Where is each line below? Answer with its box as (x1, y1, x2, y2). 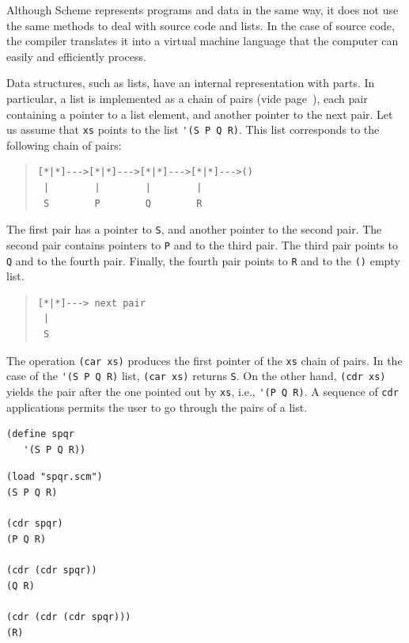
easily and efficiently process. (6, 48, 146, 64)
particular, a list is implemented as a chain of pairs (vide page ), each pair (6, 89, 368, 106)
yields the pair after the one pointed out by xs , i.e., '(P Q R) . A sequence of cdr (6, 382, 399, 399)
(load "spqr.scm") (6, 471, 103, 483)
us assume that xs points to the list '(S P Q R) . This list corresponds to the (6, 121, 380, 138)
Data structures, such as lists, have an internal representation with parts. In (6, 74, 375, 91)
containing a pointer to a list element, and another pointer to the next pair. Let (6, 105, 393, 122)
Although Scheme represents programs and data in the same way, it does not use (6, 2, 399, 17)
